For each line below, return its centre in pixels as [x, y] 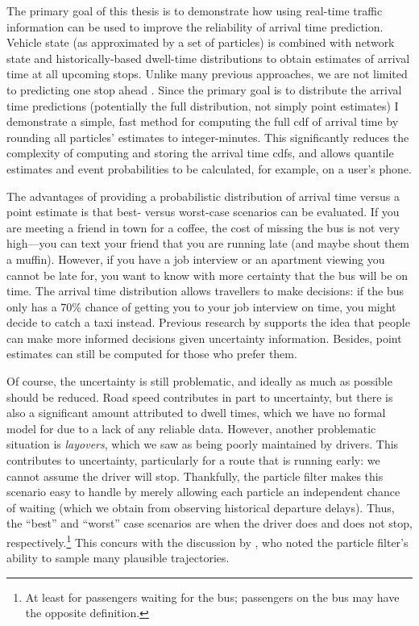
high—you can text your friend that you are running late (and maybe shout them [208, 243]
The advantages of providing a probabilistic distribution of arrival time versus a [203, 196]
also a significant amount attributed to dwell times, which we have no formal [196, 413]
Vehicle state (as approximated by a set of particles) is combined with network [201, 42]
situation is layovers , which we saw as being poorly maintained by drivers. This [203, 444]
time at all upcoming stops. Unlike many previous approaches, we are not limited [207, 74]
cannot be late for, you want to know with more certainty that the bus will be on [207, 275]
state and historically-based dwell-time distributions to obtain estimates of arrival [208, 58]
